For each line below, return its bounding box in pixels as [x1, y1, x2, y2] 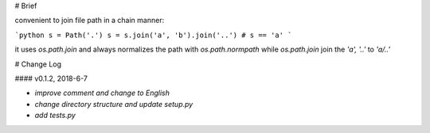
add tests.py [34, 111, 76, 120]
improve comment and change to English [34, 88, 170, 98]
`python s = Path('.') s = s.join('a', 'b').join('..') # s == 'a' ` [14, 30, 292, 40]
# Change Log [14, 59, 62, 69]
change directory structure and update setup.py [34, 99, 193, 108]
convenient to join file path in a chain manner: [14, 16, 165, 25]
